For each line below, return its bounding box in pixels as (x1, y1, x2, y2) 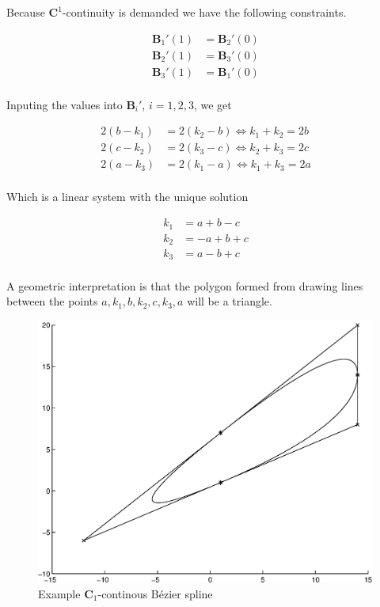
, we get (193, 96, 232, 112)
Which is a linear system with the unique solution (6, 188, 249, 205)
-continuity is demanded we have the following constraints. (62, 4, 347, 20)
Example (38, 585, 81, 601)
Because (6, 4, 45, 20)
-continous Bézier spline (97, 585, 213, 601)
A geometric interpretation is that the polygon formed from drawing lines (6, 277, 363, 294)
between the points (6, 293, 98, 309)
